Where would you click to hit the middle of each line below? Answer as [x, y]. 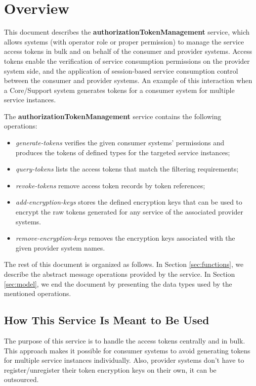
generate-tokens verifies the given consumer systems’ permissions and [120, 143]
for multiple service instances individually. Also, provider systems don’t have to [124, 360]
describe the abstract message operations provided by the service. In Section [120, 274]
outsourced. [21, 379]
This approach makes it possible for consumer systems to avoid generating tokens [127, 350]
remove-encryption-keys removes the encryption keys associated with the [125, 238]
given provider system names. [60, 247]
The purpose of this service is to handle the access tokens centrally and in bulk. [125, 340]
